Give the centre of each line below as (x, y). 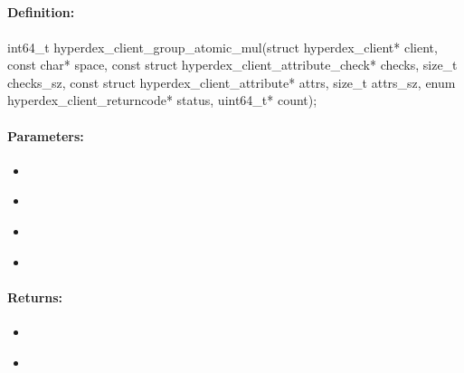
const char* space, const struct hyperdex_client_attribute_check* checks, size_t (232, 65)
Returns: (35, 296)
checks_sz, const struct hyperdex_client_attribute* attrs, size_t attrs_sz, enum (232, 82)
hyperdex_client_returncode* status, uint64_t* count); (162, 100)
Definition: (41, 12)
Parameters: (46, 135)
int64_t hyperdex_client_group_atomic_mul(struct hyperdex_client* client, (223, 47)
